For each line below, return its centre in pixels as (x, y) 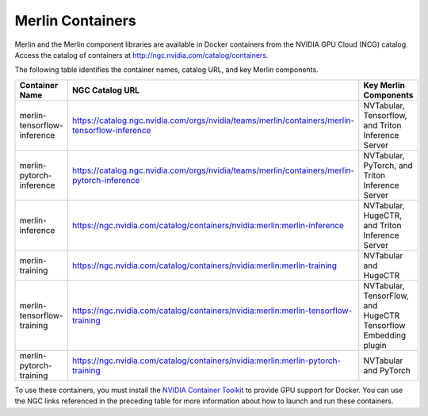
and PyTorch (387, 370)
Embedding (385, 335)
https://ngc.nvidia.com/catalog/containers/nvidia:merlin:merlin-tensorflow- (212, 311)
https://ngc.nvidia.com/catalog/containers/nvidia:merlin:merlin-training (204, 265)
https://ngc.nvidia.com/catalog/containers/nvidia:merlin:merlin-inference (208, 225)
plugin (375, 345)
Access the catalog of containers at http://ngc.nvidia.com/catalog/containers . (141, 55)
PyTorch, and (388, 165)
